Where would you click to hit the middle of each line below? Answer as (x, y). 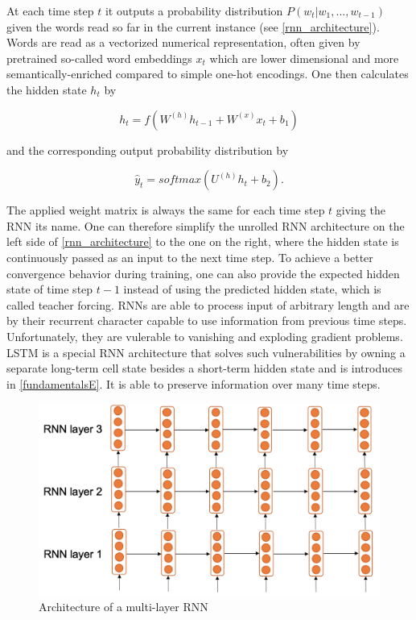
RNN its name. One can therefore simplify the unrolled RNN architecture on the (206, 225)
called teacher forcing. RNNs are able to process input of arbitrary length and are (208, 304)
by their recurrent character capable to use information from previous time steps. (207, 320)
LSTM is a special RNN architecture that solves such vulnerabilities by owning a (206, 352)
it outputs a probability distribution (194, 10)
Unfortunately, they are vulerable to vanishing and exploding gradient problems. (205, 336)
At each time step (50, 10)
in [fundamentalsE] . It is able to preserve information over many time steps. (194, 383)
